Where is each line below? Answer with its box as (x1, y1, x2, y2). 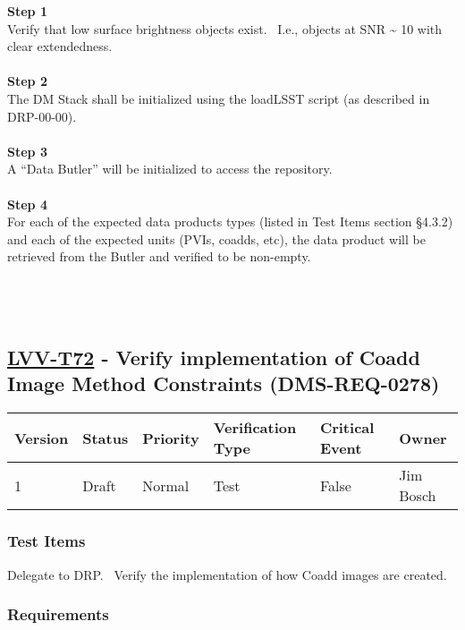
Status (82, 427, 129, 448)
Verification (213, 417, 297, 438)
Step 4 (7, 194, 47, 213)
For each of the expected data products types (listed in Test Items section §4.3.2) (7, 212, 453, 231)
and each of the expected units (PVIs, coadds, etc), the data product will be (7, 229, 426, 248)
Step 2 (7, 72, 47, 90)
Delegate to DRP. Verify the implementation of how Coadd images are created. (7, 565, 447, 583)
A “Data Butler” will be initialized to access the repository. (7, 159, 333, 178)
